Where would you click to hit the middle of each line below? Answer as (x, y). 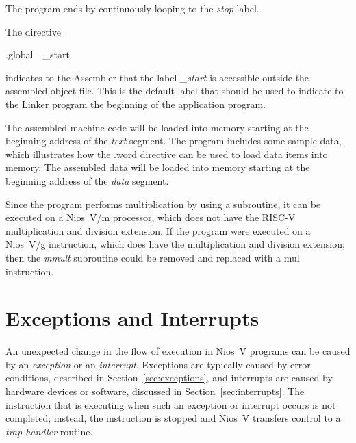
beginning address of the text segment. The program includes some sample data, (174, 141)
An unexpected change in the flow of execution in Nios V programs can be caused (178, 351)
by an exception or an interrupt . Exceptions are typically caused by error (158, 364)
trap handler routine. (49, 431)
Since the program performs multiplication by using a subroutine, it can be (163, 204)
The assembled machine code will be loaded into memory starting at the (157, 127)
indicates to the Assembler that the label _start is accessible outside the (157, 77)
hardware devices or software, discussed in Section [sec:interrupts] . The (155, 391)
